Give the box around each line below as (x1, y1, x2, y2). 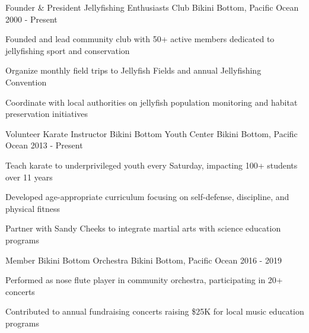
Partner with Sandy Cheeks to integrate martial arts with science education (5, 222, 281, 234)
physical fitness (5, 202, 60, 214)
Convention (5, 75, 47, 88)
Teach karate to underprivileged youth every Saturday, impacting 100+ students (5, 158, 298, 171)
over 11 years (5, 170, 53, 183)
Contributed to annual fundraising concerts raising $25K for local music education (5, 305, 304, 318)
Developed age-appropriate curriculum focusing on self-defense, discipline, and (5, 191, 289, 203)
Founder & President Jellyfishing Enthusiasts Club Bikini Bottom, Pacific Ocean (5, 1, 299, 13)
